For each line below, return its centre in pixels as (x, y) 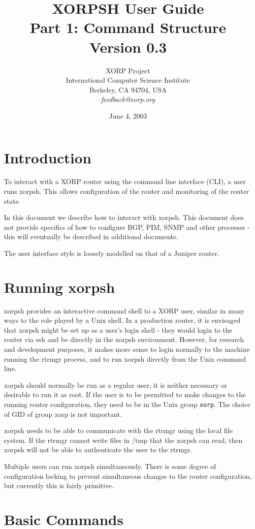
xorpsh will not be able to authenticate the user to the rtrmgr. (98, 450)
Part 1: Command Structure (128, 27)
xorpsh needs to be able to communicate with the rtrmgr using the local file (118, 430)
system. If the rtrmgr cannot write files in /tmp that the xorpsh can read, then (123, 440)
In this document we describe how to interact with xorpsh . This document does (124, 217)
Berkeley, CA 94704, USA (128, 89)
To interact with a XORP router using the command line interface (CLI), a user (125, 181)
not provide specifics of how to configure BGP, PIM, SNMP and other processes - (127, 227)
